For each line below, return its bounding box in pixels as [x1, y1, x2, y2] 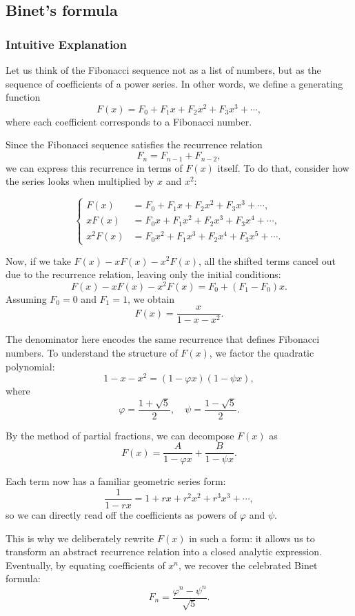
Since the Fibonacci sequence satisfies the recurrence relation [6, 137, 263, 152]
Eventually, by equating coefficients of [6, 557, 165, 572]
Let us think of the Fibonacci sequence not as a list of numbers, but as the [6, 63, 321, 77]
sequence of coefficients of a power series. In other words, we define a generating [6, 76, 343, 90]
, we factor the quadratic [209, 346, 314, 360]
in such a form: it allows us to [189, 530, 315, 545]
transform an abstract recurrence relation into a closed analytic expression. [6, 544, 322, 559]
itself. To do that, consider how [217, 160, 349, 175]
